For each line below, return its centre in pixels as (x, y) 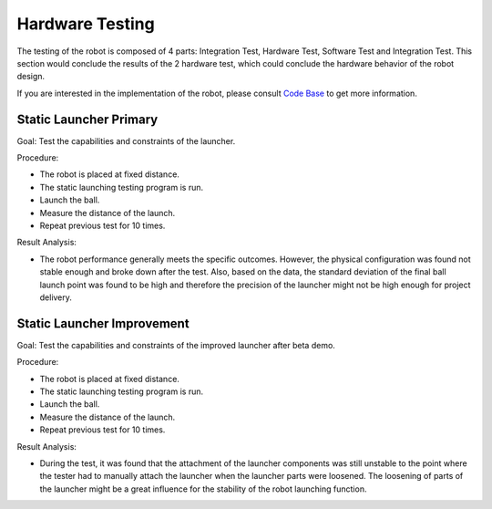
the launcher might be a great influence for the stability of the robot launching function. (203, 489)
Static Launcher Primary (87, 119)
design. (31, 77)
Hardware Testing (86, 24)
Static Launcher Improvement (103, 323)
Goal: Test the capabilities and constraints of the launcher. (126, 140)
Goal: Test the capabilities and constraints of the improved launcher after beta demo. (176, 345)
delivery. (56, 297)
